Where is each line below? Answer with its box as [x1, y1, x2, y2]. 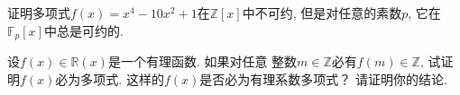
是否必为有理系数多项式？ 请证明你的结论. [199, 69, 447, 88]
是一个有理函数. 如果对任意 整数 [107, 52, 298, 71]
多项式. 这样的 [80, 69, 164, 88]
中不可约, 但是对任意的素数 [242, 4, 402, 22]
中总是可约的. [43, 21, 124, 39]
